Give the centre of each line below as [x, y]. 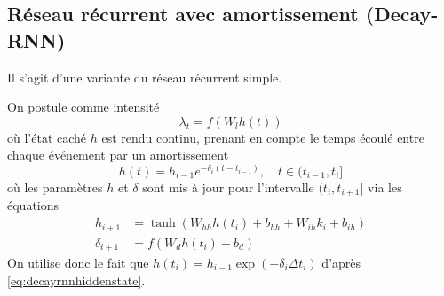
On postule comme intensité [83, 107]
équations [33, 205]
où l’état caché [47, 137]
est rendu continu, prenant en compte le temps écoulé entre [263, 137]
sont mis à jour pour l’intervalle [228, 187]
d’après [341, 262]
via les [385, 187]
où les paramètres [55, 187]
